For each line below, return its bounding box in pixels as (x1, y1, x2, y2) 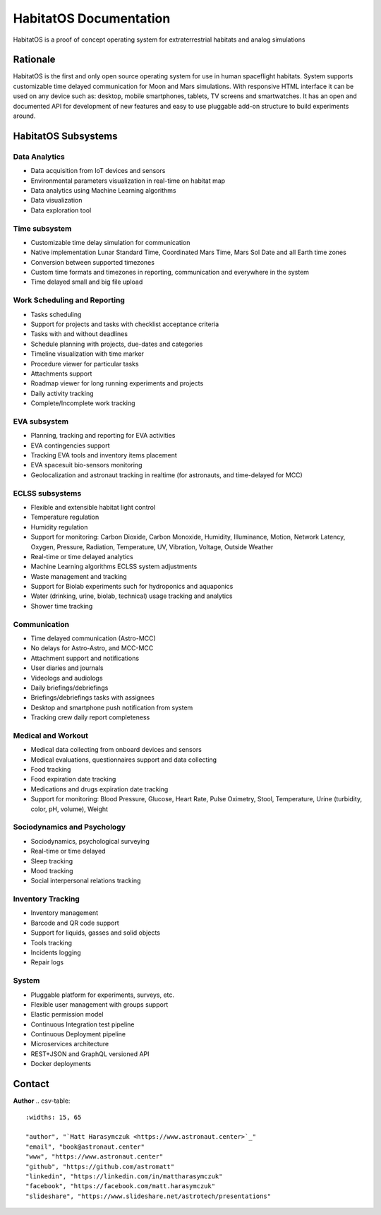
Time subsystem (13, 223, 72, 233)
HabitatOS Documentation (13, 11, 171, 26)
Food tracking (30, 765, 71, 774)
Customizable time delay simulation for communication (30, 238, 190, 246)
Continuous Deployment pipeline (30, 1030, 126, 1039)
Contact (13, 1078, 49, 1090)
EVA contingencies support (30, 441, 110, 450)
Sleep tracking (30, 856, 73, 865)
